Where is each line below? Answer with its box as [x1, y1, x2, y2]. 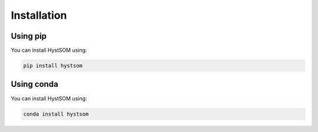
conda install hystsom [23, 110, 89, 117]
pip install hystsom [23, 62, 82, 69]
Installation [11, 9, 67, 22]
